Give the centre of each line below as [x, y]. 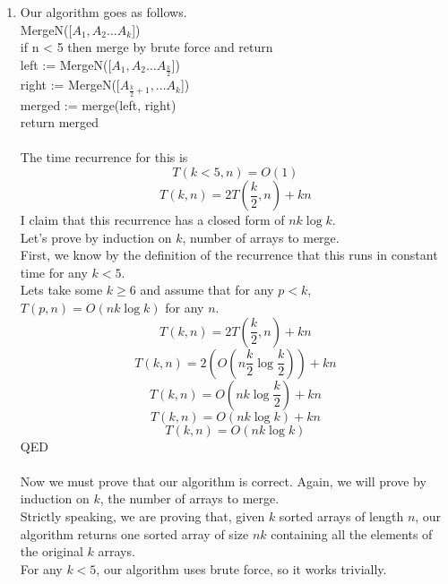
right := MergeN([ [70, 85]
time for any [54, 272]
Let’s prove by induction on [96, 237]
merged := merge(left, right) [98, 104]
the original [52, 551]
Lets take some [61, 290]
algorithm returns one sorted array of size [134, 533]
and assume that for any [207, 290]
